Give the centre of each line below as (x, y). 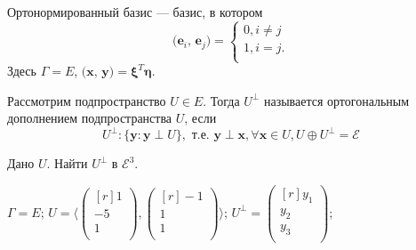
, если (200, 118)
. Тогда (221, 100)
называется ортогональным (336, 100)
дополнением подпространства (90, 118)
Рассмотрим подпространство (87, 100)
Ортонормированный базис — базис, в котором (135, 12)
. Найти (67, 163)
